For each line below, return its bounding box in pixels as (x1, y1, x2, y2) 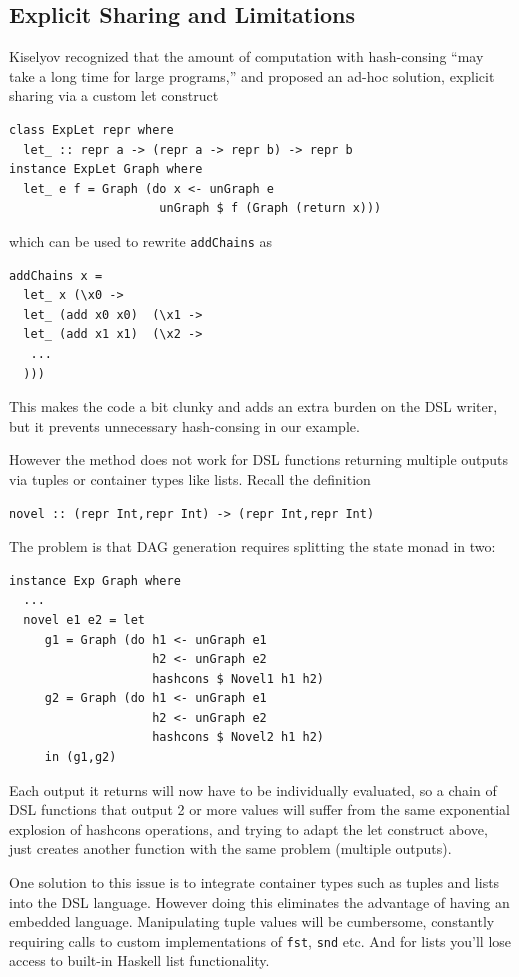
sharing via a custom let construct (9, 85, 219, 106)
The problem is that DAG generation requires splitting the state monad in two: (9, 536, 496, 557)
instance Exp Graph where (9, 573, 181, 588)
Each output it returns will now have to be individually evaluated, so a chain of (9, 779, 497, 800)
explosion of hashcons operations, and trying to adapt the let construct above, (9, 818, 488, 839)
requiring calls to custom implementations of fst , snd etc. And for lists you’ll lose (9, 930, 512, 951)
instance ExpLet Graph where (9, 162, 203, 177)
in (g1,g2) (44, 750, 117, 765)
